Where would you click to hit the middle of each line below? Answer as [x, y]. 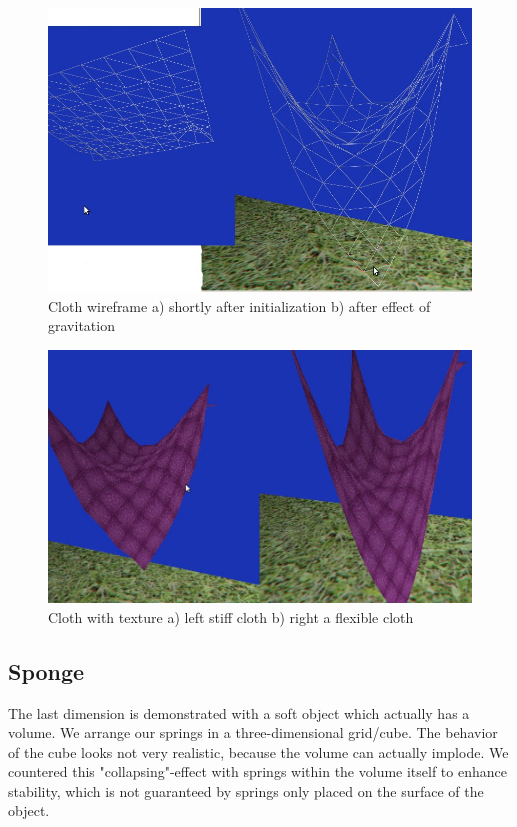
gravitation [81, 325]
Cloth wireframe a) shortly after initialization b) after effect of [239, 305]
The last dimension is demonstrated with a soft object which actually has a [239, 712]
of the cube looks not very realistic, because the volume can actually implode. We [258, 751]
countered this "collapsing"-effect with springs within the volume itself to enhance [257, 771]
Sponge [46, 670]
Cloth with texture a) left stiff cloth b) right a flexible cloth [231, 616]
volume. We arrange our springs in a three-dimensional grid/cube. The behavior [253, 732]
